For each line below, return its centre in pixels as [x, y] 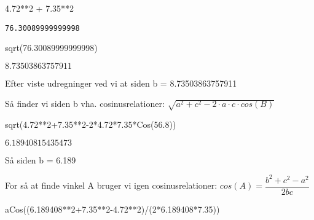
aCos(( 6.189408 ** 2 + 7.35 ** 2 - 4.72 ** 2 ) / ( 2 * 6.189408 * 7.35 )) [112, 209]
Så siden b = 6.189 [41, 159]
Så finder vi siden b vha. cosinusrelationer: [85, 104]
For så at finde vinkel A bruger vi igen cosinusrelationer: [111, 185]
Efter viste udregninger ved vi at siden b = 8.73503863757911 [121, 83]
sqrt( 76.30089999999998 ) [51, 48]
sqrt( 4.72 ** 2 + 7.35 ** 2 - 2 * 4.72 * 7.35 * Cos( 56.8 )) [91, 124]
